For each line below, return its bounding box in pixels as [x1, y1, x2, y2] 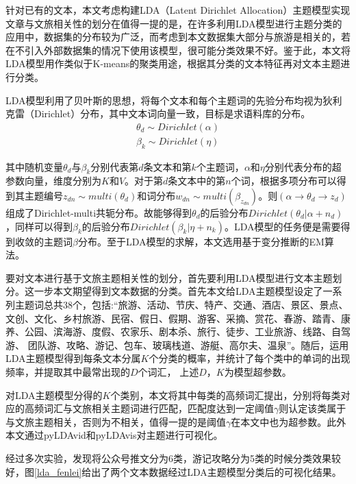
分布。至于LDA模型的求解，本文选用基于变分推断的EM [77, 234, 325, 248]
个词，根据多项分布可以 [231, 173, 337, 188]
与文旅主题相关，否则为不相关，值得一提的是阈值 [5, 414, 226, 428]
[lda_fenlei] [34, 464, 82, 479]
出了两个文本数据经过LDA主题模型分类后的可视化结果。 [91, 464, 342, 479]
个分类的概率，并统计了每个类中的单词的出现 [149, 351, 351, 365]
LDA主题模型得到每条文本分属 [5, 351, 141, 365]
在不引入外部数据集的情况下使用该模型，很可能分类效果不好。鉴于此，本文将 [5, 43, 351, 57]
